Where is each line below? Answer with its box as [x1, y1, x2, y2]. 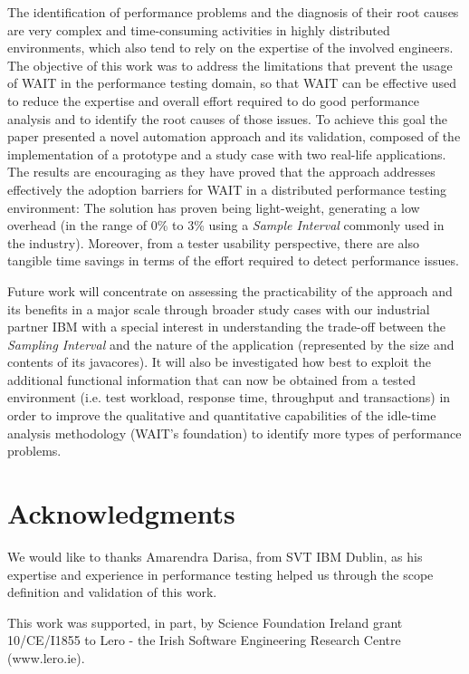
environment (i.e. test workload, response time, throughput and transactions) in [7, 388, 451, 407]
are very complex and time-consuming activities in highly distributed [7, 20, 390, 39]
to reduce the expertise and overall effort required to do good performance [7, 91, 419, 110]
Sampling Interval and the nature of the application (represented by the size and [7, 334, 455, 353]
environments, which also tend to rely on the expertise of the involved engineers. [7, 38, 454, 57]
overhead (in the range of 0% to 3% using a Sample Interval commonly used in [7, 216, 445, 235]
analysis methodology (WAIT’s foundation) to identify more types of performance [7, 423, 462, 442]
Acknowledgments [7, 495, 235, 532]
